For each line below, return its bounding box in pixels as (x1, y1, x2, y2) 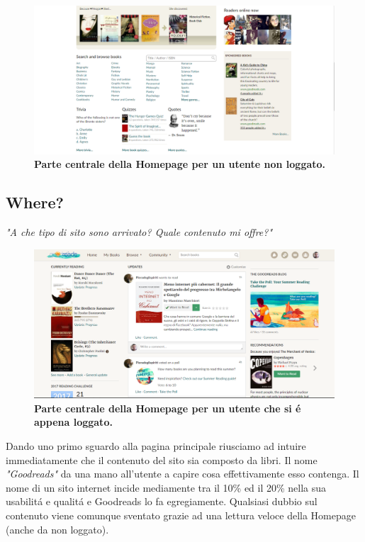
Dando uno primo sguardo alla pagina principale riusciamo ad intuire (6, 439, 306, 453)
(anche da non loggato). (6, 521, 109, 536)
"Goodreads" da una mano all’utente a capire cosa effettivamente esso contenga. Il (6, 466, 359, 481)
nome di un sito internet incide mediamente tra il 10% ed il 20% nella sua (6, 480, 327, 495)
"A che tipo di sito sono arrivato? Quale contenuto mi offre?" (6, 224, 273, 239)
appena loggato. (34, 414, 113, 429)
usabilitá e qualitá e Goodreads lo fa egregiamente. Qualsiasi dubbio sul (6, 494, 318, 509)
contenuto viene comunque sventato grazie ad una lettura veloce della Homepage (6, 508, 356, 522)
